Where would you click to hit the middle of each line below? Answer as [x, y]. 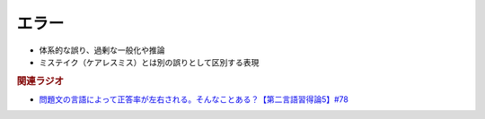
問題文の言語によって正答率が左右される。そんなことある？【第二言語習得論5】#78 [194, 99]
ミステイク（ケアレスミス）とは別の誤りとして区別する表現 [149, 62]
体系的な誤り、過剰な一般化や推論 [102, 50]
